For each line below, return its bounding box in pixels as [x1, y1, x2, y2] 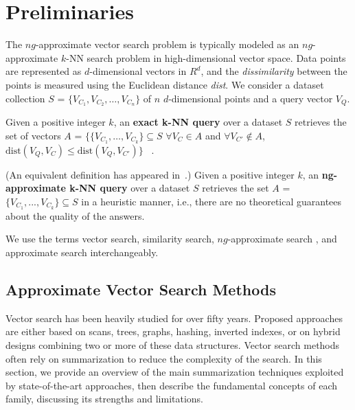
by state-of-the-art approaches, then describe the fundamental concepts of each [5, 378, 338, 392]
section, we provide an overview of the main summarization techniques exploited [5, 365, 344, 379]
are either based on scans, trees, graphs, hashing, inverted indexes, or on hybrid [5, 324, 341, 339]
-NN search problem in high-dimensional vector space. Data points [66, 50, 346, 65]
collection [5, 91, 45, 105]
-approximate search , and [227, 231, 337, 246]
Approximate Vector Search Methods [5, 279, 276, 300]
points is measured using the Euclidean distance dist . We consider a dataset [5, 77, 324, 91]
